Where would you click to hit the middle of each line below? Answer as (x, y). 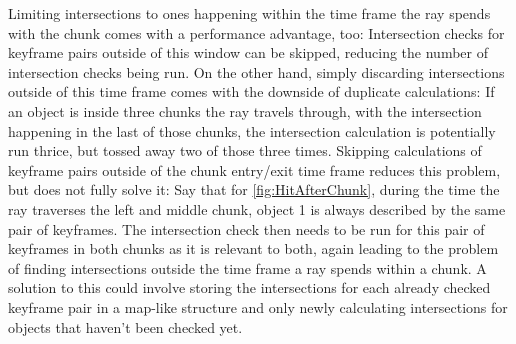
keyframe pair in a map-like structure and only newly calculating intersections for (258, 306)
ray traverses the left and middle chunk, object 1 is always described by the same (257, 208)
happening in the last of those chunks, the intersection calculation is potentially (252, 130)
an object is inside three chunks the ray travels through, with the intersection (245, 110)
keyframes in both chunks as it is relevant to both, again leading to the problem (253, 248)
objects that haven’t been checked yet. (125, 326)
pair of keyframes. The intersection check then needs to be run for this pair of (246, 228)
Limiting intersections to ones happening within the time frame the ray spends (249, 13)
